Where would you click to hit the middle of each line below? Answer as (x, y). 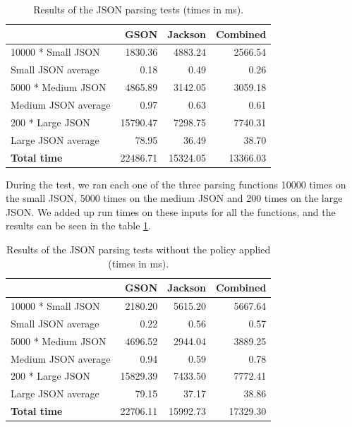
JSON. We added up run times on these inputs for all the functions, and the (171, 211)
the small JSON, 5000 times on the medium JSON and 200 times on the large (174, 198)
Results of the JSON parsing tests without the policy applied (139, 249)
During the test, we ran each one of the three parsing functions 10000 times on (176, 184)
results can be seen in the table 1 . (78, 225)
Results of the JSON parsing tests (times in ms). (139, 9)
